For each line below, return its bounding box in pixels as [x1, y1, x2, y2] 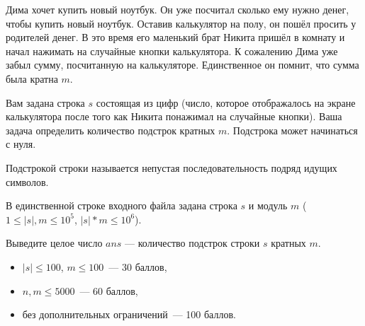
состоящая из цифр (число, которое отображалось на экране [96, 95, 356, 110]
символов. [6, 174, 49, 189]
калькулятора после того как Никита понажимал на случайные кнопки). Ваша [6, 109, 342, 124]
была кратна [6, 71, 58, 86]
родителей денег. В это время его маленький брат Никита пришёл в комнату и [6, 30, 345, 45]
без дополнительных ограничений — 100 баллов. [22, 307, 236, 322]
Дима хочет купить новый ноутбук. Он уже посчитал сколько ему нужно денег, [6, 2, 349, 16]
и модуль [248, 198, 288, 213]
